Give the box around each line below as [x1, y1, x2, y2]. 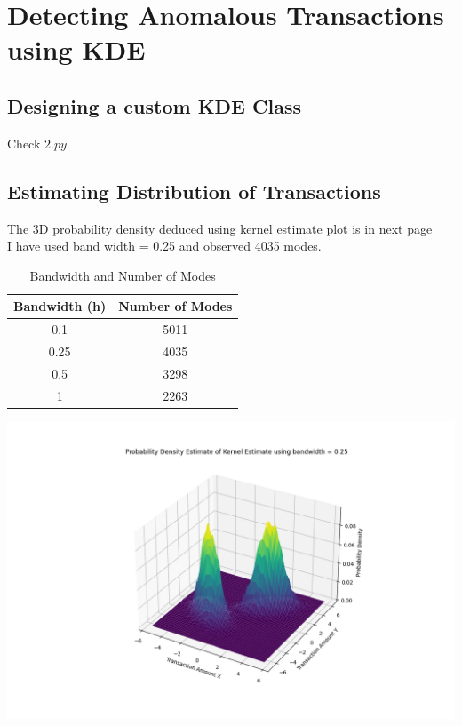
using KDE [7, 31, 146, 68]
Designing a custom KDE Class [7, 92, 301, 119]
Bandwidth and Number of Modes [29, 266, 216, 284]
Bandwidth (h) [13, 297, 107, 315]
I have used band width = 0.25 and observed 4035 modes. [7, 236, 322, 255]
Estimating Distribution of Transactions [7, 177, 381, 204]
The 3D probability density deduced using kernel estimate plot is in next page [7, 219, 433, 237]
